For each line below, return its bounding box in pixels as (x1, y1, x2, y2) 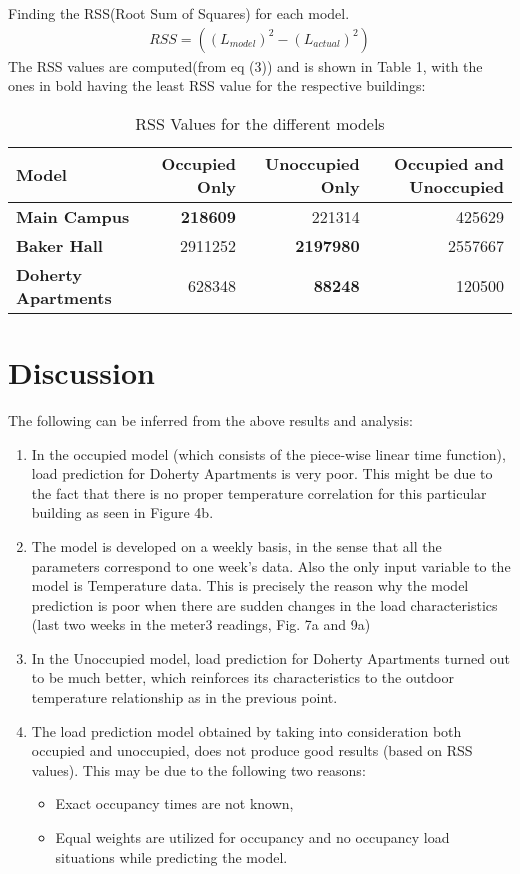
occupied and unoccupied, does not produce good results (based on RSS (31, 740, 473, 761)
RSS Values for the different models (135, 111, 385, 135)
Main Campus (16, 204, 130, 228)
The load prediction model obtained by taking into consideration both (31, 720, 462, 741)
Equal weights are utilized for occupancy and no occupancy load (55, 827, 450, 848)
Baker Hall (16, 233, 103, 257)
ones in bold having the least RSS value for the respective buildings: (8, 75, 426, 96)
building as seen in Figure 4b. (31, 502, 214, 523)
